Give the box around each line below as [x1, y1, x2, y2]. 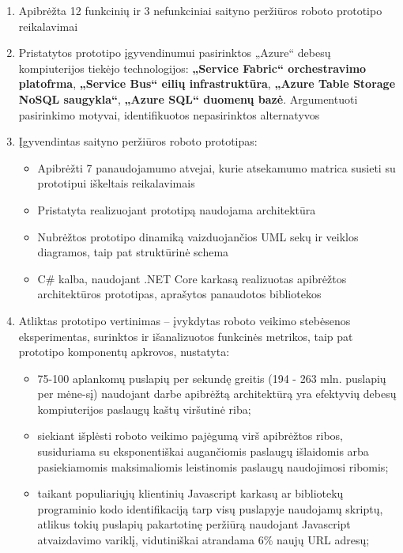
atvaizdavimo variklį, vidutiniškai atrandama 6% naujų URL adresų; [37, 532, 370, 548]
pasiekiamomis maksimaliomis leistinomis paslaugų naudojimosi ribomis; [37, 458, 389, 475]
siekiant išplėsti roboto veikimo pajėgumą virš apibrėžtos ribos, [37, 427, 344, 444]
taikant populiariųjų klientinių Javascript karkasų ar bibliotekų [37, 485, 344, 502]
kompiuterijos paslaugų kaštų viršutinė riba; [37, 400, 251, 417]
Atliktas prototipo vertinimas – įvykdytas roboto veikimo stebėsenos [18, 312, 351, 328]
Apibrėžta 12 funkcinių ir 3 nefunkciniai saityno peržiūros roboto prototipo [18, 2, 382, 18]
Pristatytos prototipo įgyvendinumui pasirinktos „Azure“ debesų [18, 44, 331, 61]
